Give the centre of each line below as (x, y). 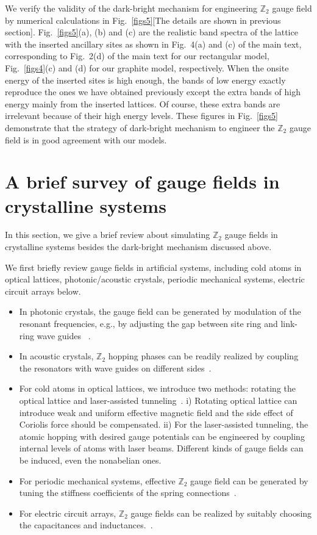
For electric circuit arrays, (68, 513)
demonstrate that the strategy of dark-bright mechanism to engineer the (140, 127)
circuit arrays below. (43, 291)
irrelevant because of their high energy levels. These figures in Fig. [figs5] (141, 116)
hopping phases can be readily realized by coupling (203, 356)
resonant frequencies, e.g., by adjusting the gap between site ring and (148, 323)
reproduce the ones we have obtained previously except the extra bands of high (153, 92)
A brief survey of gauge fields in (142, 181)
